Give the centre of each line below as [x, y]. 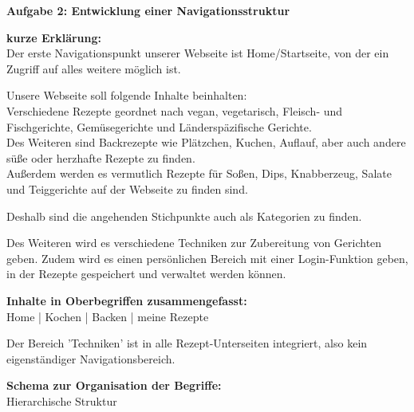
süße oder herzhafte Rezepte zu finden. [101, 157]
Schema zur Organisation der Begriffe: [114, 385]
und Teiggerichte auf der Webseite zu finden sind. [127, 188]
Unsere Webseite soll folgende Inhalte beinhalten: [127, 95]
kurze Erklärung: [54, 37]
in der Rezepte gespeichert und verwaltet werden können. [146, 274]
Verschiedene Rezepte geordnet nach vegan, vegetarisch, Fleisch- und [175, 110]
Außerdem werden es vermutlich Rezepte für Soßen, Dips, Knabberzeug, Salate [199, 173]
